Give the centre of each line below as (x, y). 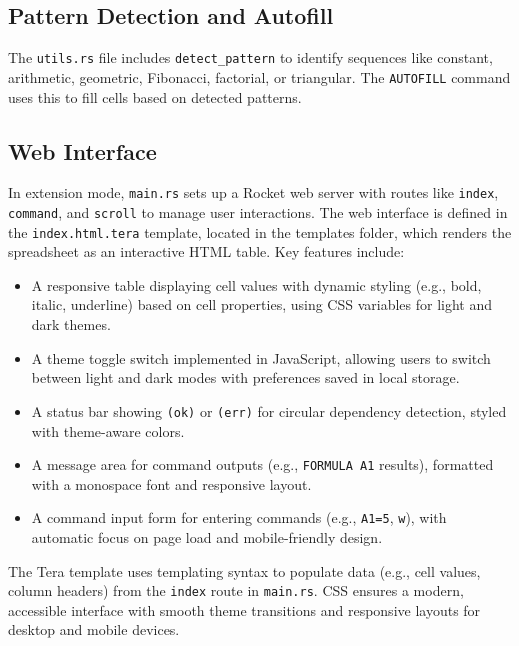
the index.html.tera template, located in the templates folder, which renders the (260, 231)
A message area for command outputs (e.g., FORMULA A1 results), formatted (262, 464)
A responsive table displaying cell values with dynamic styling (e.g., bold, (256, 284)
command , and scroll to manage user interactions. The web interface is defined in (258, 211)
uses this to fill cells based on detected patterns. (155, 96)
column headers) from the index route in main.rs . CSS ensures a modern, (236, 590)
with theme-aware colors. (108, 430)
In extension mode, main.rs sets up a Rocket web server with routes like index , (253, 192)
